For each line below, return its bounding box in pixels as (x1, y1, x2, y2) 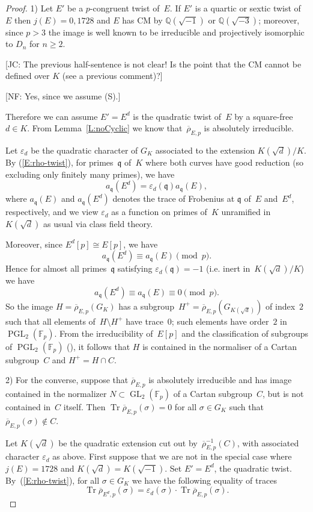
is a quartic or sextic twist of (195, 2, 301, 14)
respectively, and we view (5, 205, 99, 218)
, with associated (237, 436, 299, 449)
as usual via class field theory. (43, 217, 153, 229)
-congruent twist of (90, 2, 160, 14)
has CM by (122, 13, 163, 26)
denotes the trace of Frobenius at (112, 192, 235, 205)
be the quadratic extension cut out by (58, 436, 198, 449)
